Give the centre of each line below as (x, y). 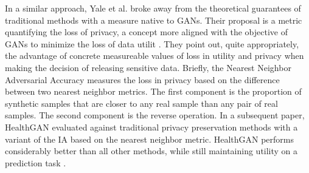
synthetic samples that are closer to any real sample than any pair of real (141, 103)
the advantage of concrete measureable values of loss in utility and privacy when (154, 56)
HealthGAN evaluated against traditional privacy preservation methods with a (151, 127)
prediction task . (36, 162)
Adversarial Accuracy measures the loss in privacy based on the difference (142, 79)
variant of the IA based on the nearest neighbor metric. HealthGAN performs (150, 139)
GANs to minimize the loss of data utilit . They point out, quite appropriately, (152, 43)
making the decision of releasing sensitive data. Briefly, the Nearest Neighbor (148, 67)
